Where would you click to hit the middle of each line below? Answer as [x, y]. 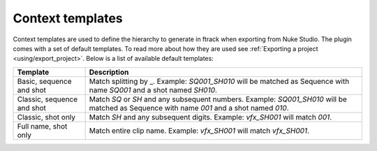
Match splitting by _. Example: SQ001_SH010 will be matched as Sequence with [219, 81]
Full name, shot [42, 126]
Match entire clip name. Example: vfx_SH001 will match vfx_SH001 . [199, 131]
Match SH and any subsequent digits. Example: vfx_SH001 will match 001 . [210, 117]
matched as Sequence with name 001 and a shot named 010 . [189, 108]
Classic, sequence [47, 99]
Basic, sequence [45, 81]
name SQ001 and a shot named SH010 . [153, 89]
